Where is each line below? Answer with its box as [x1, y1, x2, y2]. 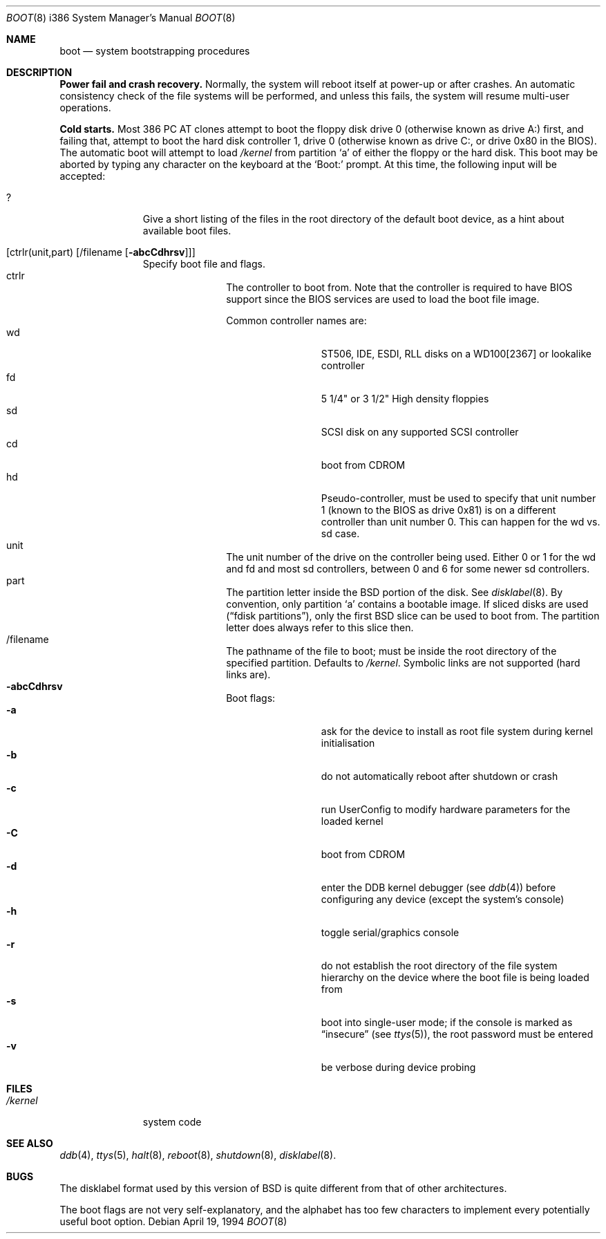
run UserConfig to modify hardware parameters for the [321, 803, 571, 815]
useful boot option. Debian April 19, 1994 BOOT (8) [59, 1215, 287, 1227]
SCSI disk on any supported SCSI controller [321, 426, 519, 438]
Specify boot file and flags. [142, 258, 265, 270]
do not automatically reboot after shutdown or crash [321, 770, 558, 782]
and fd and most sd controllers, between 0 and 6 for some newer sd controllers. [226, 563, 590, 575]
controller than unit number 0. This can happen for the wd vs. [321, 516, 600, 528]
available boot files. [142, 225, 231, 236]
